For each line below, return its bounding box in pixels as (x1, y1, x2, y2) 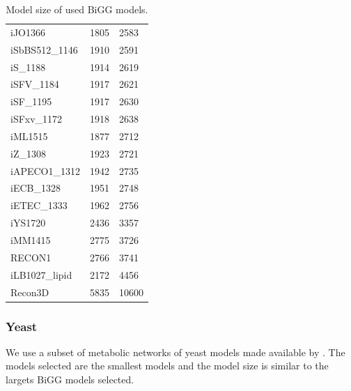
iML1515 (10, 128, 48, 143)
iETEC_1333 (10, 198, 68, 213)
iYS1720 (10, 215, 46, 230)
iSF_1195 (10, 94, 52, 109)
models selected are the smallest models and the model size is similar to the (6, 358, 329, 373)
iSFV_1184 (10, 77, 59, 91)
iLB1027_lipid (10, 267, 72, 282)
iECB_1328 (10, 181, 61, 195)
